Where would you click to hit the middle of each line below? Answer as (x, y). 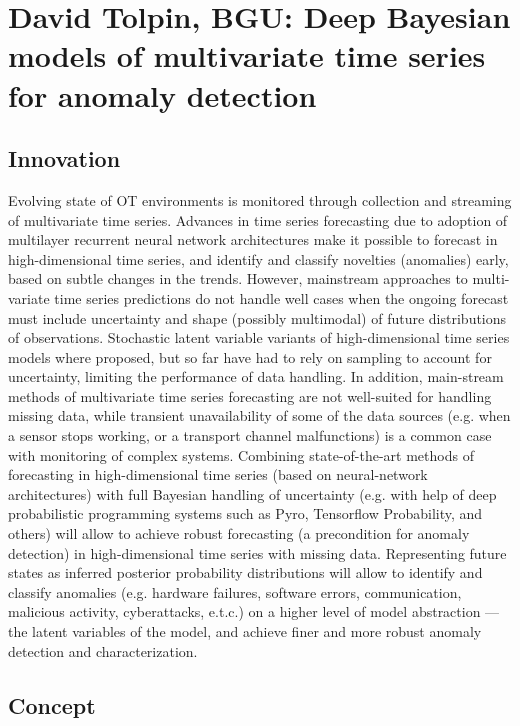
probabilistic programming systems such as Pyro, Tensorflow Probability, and (245, 513)
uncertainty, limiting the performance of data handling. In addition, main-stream (256, 376)
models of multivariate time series (247, 55)
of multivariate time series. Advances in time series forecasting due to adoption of (258, 219)
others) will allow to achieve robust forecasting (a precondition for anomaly (239, 533)
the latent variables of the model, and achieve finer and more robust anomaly (245, 631)
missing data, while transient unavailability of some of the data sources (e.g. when (259, 415)
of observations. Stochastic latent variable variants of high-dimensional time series (259, 337)
